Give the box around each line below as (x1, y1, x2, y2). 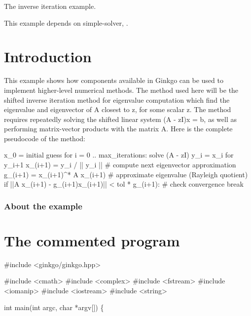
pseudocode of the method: (4, 133, 85, 143)
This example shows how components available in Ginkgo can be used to (4, 75, 223, 85)
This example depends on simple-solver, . (4, 17, 128, 28)
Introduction (4, 46, 92, 67)
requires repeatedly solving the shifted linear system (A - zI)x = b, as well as (4, 114, 237, 124)
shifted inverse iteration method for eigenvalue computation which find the (4, 94, 230, 105)
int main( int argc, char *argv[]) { (4, 302, 104, 312)
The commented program (4, 230, 180, 250)
